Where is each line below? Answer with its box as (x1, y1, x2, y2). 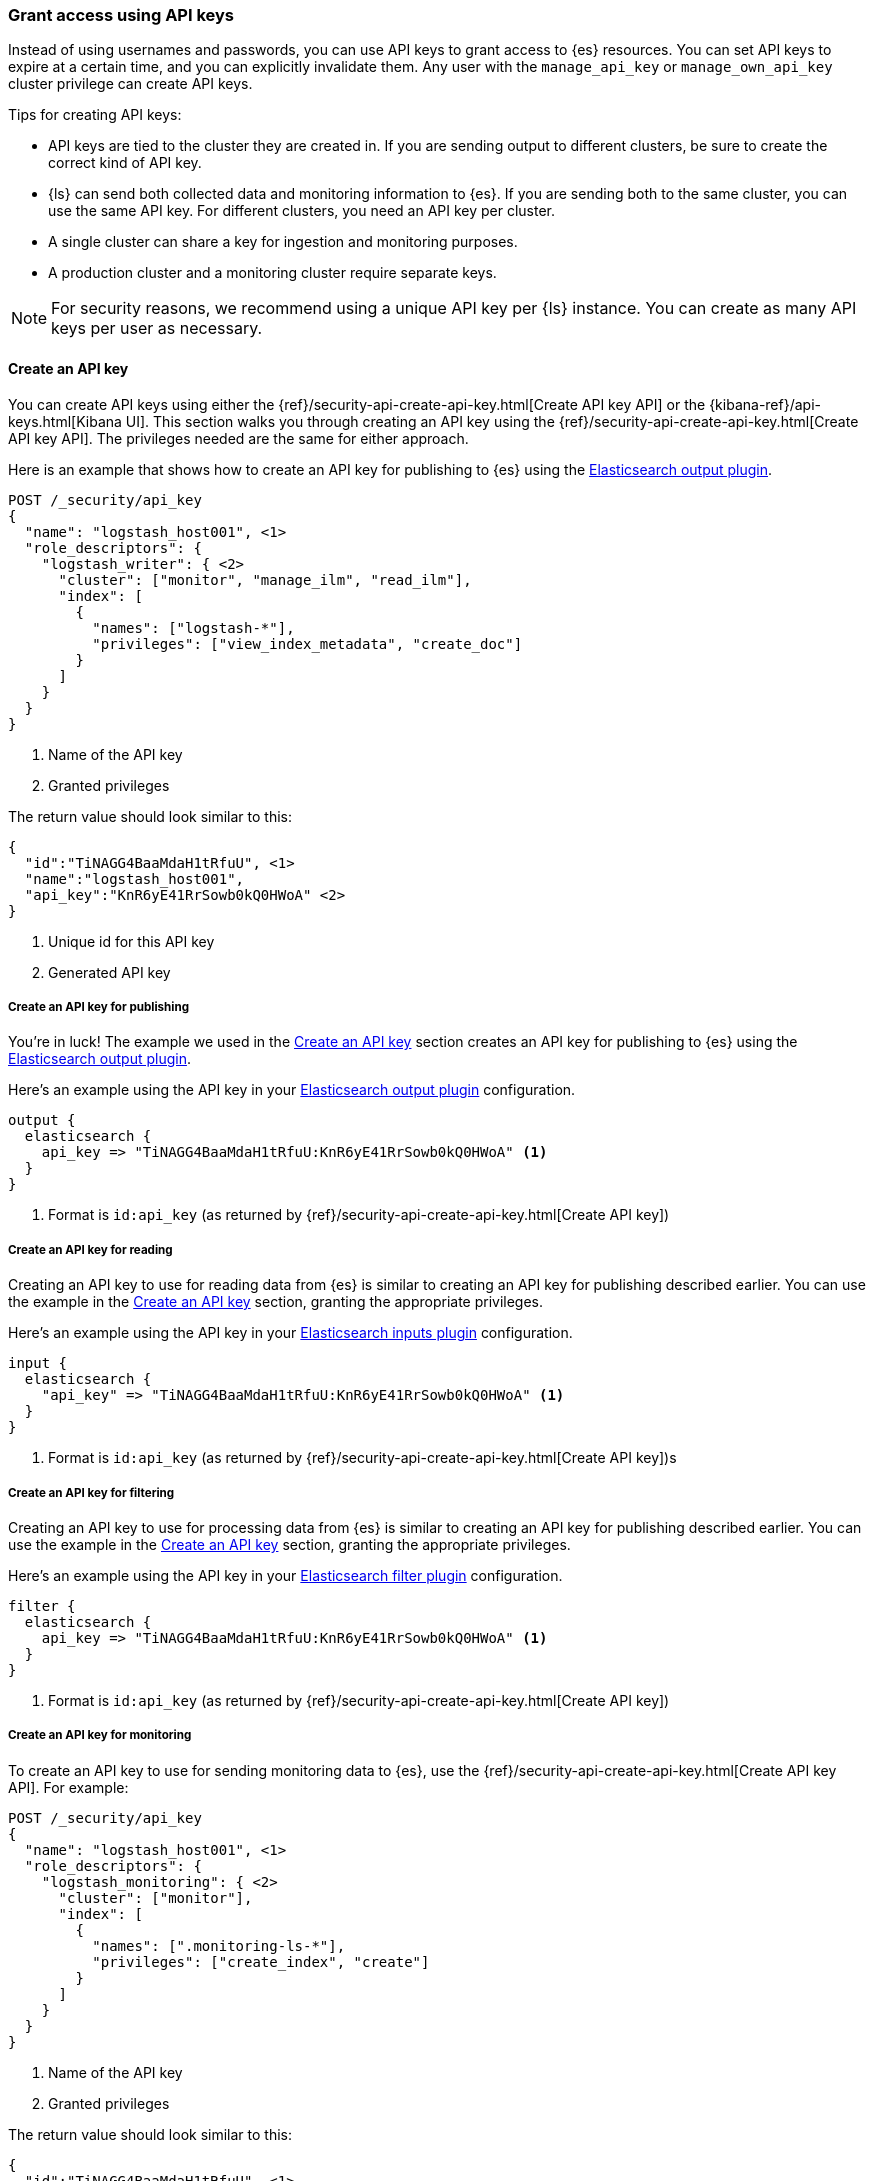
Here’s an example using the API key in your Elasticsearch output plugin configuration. (8, 1081, 576, 1099)
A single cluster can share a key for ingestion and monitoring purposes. (48, 233, 518, 251)
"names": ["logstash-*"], (92, 619, 295, 636)
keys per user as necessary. (51, 318, 263, 339)
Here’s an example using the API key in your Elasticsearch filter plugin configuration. (8, 1566, 563, 1584)
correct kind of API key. (48, 154, 202, 172)
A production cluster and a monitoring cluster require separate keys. (48, 264, 497, 282)
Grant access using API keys (8, 5, 234, 25)
